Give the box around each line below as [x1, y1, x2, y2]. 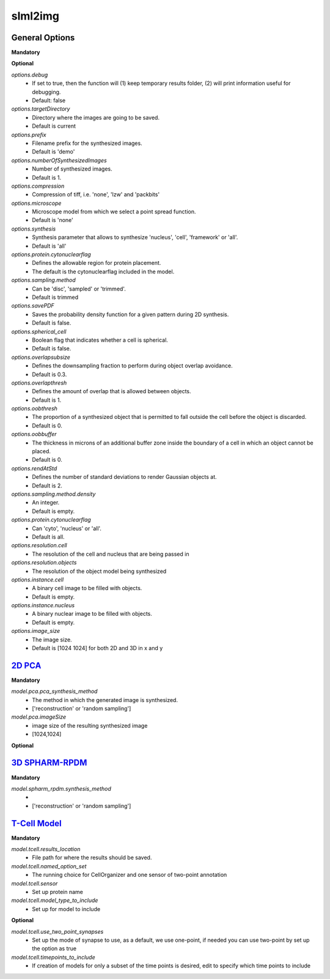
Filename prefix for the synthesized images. [32, 139, 143, 147]
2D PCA [11, 660, 42, 671]
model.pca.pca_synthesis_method [11, 688, 98, 695]
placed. [32, 448, 51, 455]
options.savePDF [11, 302, 54, 309]
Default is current [32, 122, 76, 130]
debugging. [32, 88, 61, 95]
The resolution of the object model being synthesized [32, 567, 167, 575]
